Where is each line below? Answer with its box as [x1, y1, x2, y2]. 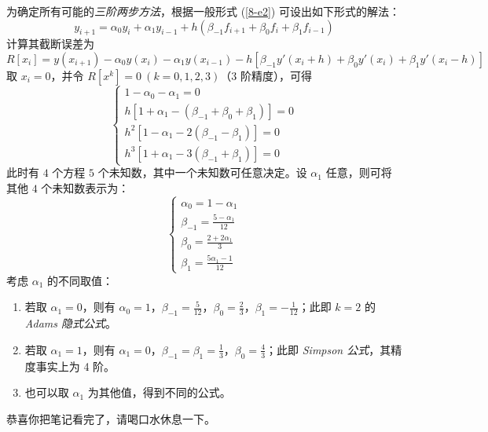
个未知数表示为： [41, 179, 130, 196]
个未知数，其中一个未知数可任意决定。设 [97, 164, 307, 181]
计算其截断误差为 [6, 35, 94, 52]
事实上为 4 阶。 [35, 357, 116, 374]
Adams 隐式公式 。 [24, 315, 116, 331]
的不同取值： [46, 272, 113, 288]
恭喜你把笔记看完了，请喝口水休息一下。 [6, 410, 215, 427]
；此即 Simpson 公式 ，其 [266, 341, 391, 357]
